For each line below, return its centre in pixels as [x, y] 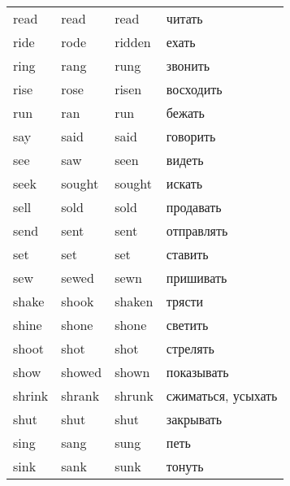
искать [184, 183]
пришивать [197, 278]
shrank [80, 395]
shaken [134, 301]
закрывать [194, 419]
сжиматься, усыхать [222, 395]
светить [187, 325]
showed [82, 372]
